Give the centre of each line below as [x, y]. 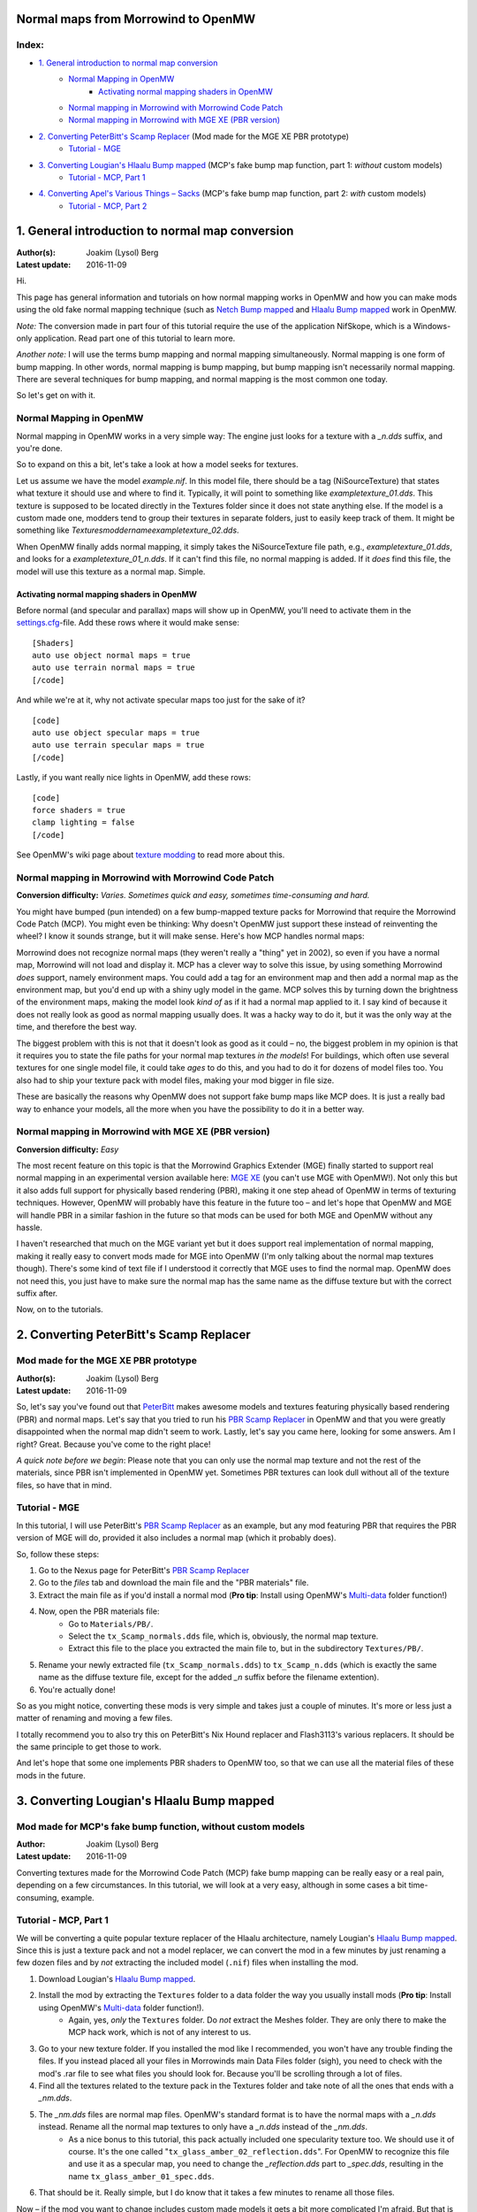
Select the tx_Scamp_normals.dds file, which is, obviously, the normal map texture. [223, 1636]
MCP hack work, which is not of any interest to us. [160, 2032]
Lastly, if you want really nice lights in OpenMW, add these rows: [134, 778]
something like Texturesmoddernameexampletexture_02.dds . [128, 530]
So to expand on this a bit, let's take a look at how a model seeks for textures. [158, 465]
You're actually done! [77, 1689]
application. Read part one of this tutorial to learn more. [135, 338]
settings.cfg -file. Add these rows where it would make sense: [128, 623]
